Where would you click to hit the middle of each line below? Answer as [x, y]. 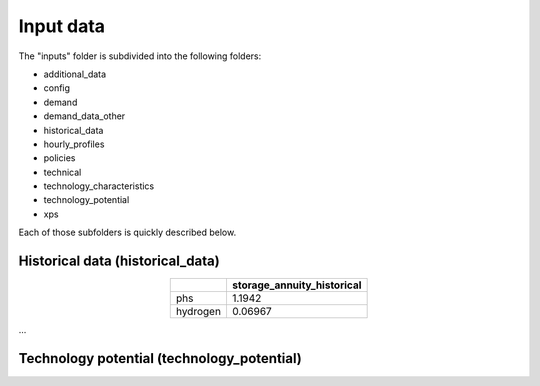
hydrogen [198, 312]
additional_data [75, 74]
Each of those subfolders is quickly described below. [127, 232]
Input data [61, 26]
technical [62, 172]
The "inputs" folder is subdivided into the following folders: [140, 56]
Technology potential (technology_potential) [160, 358]
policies [59, 158]
